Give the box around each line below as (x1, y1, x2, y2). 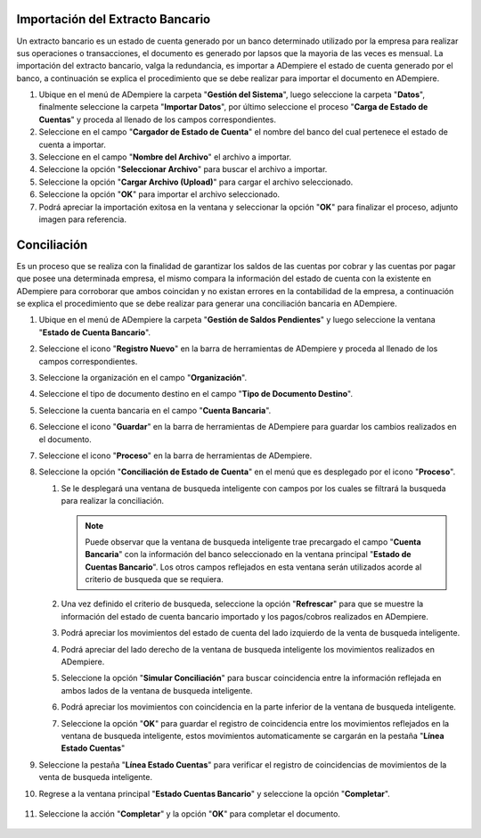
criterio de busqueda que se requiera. (85, 574, 224, 585)
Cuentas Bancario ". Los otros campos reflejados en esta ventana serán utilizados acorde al (85, 562, 422, 572)
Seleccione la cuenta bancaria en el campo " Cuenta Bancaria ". (38, 405, 272, 415)
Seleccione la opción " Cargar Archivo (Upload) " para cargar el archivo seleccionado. (38, 177, 354, 187)
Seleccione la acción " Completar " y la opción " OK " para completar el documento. (38, 808, 340, 819)
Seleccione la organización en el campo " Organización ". (38, 373, 248, 383)
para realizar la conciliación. (61, 496, 165, 506)
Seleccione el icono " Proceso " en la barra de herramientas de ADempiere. (38, 450, 313, 461)
